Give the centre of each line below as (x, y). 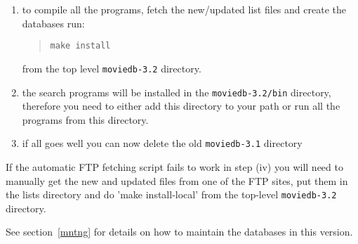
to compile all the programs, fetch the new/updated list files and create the (184, 9)
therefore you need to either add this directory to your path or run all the (181, 106)
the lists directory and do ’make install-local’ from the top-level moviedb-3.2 (171, 194)
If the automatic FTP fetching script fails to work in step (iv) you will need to (174, 167)
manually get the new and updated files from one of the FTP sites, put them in (177, 180)
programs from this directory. (85, 119)
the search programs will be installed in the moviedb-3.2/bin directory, (177, 92)
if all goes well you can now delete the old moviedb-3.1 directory (162, 143)
